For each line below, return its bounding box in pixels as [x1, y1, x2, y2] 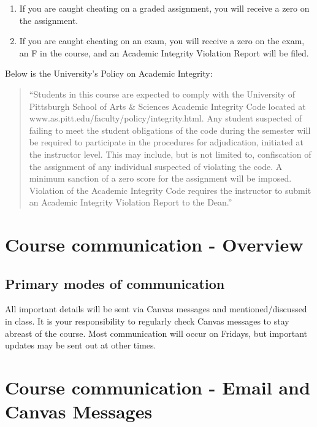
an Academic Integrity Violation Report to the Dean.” [29, 196, 232, 209]
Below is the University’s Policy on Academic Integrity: [5, 67, 213, 80]
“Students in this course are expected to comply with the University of [29, 87, 296, 100]
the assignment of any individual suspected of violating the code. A [29, 160, 283, 172]
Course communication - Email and [5, 375, 310, 400]
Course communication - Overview [5, 232, 304, 257]
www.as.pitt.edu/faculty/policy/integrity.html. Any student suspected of [29, 112, 302, 125]
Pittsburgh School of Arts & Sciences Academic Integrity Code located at [29, 99, 306, 112]
